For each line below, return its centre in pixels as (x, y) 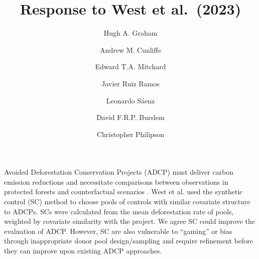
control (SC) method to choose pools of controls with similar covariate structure (127, 202)
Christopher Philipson (131, 134)
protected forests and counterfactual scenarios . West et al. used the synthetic (123, 191)
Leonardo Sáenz (131, 100)
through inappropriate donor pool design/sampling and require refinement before (129, 241)
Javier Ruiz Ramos (131, 83)
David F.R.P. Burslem (131, 117)
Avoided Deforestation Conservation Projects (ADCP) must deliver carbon (119, 172)
